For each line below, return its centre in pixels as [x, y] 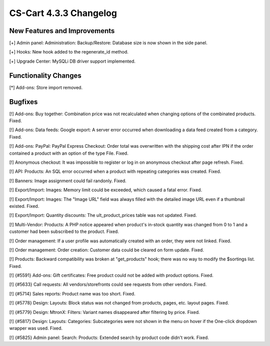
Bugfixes [23, 102]
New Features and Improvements [62, 31]
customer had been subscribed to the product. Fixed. [64, 232]
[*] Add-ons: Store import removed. [46, 87]
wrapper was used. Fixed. [36, 328]
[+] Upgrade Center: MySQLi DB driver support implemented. [72, 61]
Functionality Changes [45, 75]
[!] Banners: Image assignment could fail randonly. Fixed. [68, 181]
